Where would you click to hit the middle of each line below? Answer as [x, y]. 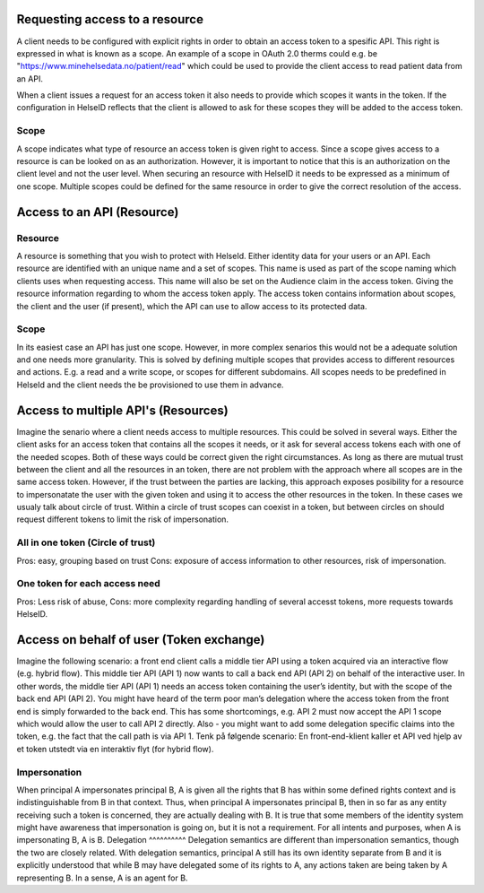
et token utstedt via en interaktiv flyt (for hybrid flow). [115, 749]
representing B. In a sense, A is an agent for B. [102, 878]
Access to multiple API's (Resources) [122, 410]
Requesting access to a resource [110, 19]
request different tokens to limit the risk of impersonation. [122, 519]
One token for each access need [88, 584]
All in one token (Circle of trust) [86, 542]
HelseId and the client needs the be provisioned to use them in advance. [150, 385]
